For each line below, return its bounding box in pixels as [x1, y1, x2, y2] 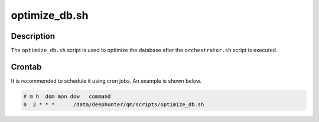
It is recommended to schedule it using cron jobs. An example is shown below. [11, 77, 202, 84]
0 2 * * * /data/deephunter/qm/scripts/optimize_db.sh [23, 101, 204, 108]
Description [11, 31, 56, 41]
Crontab [11, 62, 42, 72]
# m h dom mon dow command [23, 93, 111, 100]
